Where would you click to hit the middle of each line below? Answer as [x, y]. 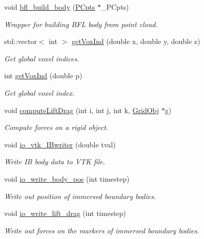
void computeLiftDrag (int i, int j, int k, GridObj [82, 110]
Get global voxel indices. [42, 58]
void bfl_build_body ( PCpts [50, 7]
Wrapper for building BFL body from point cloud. [81, 24]
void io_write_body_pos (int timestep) [67, 178]
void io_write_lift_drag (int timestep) [65, 213]
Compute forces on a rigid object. [56, 127]
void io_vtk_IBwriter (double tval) [60, 144]
